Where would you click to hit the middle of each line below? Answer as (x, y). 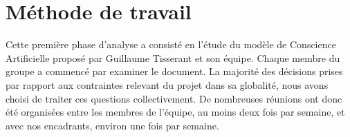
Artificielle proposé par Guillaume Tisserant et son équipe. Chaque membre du (173, 57)
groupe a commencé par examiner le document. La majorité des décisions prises (174, 71)
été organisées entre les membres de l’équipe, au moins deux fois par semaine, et (175, 112)
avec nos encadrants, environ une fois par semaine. (112, 125)
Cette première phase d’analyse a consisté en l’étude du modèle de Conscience (171, 44)
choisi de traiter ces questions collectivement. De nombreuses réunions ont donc (174, 98)
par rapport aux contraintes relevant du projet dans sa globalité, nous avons (167, 84)
